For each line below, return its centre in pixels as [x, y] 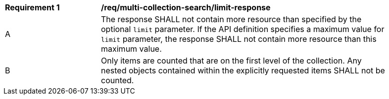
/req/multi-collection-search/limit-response [186, 7]
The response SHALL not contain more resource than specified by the [231, 19]
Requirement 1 [32, 7]
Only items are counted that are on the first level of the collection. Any [231, 61]
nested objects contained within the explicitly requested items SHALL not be [243, 70]
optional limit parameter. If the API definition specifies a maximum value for [243, 29]
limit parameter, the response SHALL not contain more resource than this [239, 39]
